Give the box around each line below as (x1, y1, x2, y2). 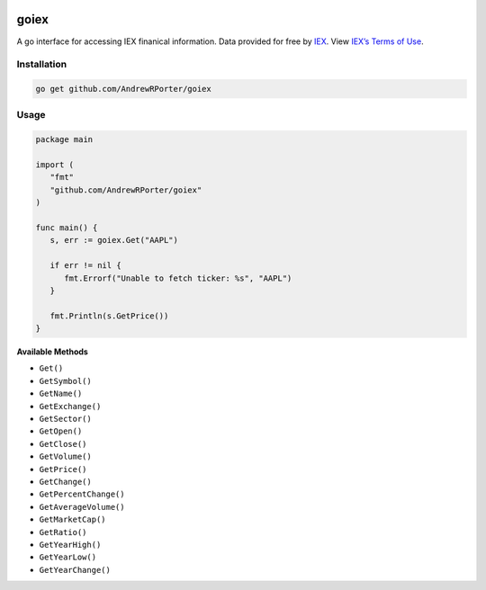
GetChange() (39, 477, 92, 487)
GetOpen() (39, 426, 83, 436)
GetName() (39, 389, 83, 399)
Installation (16, 58, 67, 71)
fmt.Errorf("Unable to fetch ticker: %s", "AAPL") (64, 273, 292, 283)
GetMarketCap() (39, 514, 107, 525)
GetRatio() (39, 527, 87, 537)
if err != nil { (49, 261, 121, 271)
